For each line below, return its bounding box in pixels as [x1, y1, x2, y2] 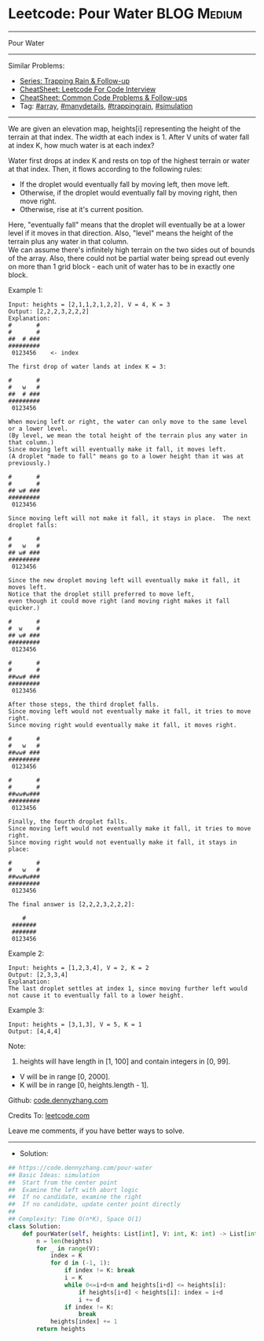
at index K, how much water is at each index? [8, 140, 155, 150]
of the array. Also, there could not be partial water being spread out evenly [8, 253, 250, 262]
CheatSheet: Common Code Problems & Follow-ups [19, 92, 188, 102]
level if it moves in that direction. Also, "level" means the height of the [8, 228, 233, 237]
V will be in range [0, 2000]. [19, 1072, 111, 1081]
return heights [36, 1325, 86, 1333]
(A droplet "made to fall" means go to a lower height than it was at [8, 452, 244, 460]
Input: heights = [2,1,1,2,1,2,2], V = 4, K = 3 [8, 300, 170, 308]
